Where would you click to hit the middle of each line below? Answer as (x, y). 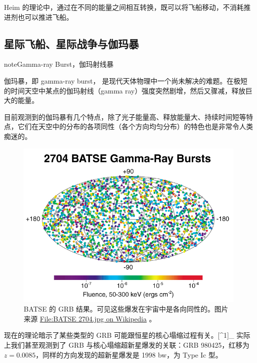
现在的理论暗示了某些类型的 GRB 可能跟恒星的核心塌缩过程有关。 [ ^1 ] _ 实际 (127, 335)
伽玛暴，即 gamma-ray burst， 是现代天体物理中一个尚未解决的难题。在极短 (126, 80)
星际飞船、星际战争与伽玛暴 (71, 43)
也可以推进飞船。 (45, 17)
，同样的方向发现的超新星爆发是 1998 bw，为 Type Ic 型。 (129, 354)
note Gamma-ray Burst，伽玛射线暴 (59, 64)
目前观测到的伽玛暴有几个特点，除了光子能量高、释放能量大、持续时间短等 (125, 116)
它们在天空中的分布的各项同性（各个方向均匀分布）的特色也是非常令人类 (135, 126)
